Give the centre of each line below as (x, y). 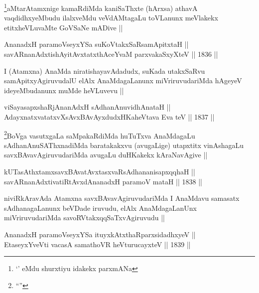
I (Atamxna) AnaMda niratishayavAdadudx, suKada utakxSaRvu (105, 71)
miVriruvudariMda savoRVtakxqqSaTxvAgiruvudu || (84, 218)
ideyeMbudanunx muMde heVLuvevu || (64, 90)
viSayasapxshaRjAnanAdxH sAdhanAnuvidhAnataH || (87, 107)
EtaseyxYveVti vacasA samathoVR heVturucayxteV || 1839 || (97, 244)
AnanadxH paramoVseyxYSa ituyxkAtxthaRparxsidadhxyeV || (100, 234)
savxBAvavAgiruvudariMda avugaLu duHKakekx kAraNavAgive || (106, 155)
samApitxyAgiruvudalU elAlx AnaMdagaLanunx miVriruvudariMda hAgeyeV (123, 80)
